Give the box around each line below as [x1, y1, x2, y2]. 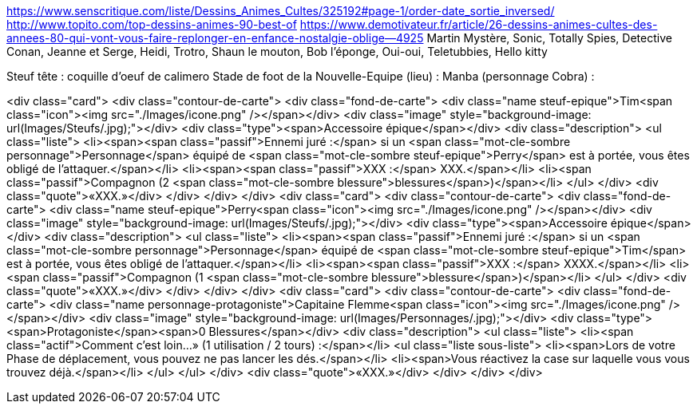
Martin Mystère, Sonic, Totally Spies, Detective [426, 31, 672, 45]
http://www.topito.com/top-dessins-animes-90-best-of [6, 18, 297, 31]
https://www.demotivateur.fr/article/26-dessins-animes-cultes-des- [299, 18, 658, 31]
